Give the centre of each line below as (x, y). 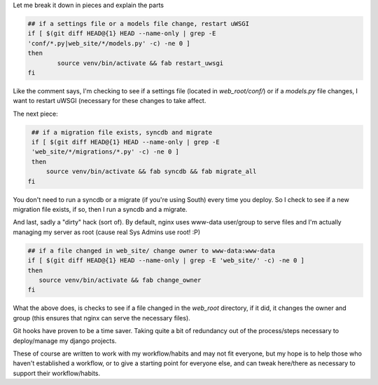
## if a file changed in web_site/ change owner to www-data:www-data (152, 250)
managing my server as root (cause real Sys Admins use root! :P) (107, 232)
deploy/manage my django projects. (65, 341)
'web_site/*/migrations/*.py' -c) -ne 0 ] (106, 152)
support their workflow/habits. (57, 373)
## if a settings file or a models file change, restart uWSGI (139, 23)
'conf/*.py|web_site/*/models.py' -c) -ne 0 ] (109, 43)
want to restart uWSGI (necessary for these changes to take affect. (110, 101)
